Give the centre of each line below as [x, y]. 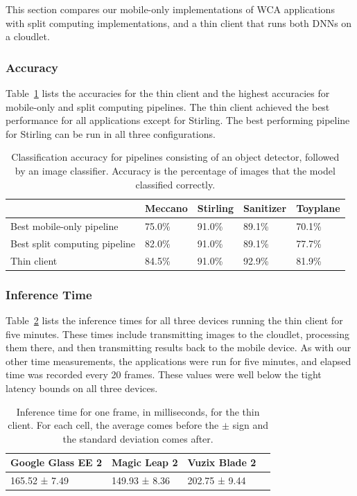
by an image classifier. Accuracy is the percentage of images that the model [175, 170]
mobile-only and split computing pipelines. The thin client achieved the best [168, 106]
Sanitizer [265, 208]
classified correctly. [175, 184]
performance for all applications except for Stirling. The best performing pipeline [178, 120]
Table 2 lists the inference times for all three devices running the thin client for [174, 320]
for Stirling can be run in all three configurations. [111, 133]
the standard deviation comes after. [138, 438]
